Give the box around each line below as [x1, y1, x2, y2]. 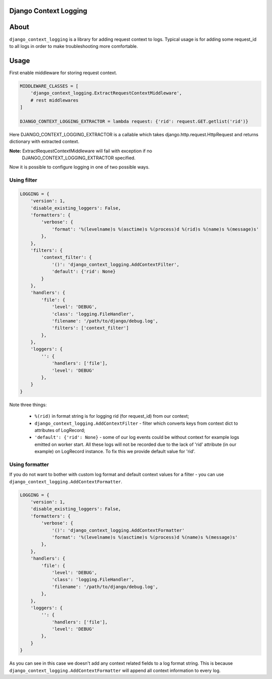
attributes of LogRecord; [34, 427, 86, 433]
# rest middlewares [30, 97, 79, 103]
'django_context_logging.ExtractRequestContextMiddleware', [30, 90, 182, 96]
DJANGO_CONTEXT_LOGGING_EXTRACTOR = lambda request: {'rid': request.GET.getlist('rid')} [20, 119, 249, 124]
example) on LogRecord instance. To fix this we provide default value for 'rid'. [34, 448, 196, 455]
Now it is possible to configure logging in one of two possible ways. [9, 164, 150, 170]
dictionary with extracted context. [9, 139, 80, 145]
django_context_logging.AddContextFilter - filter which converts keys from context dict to [34, 420, 238, 426]
